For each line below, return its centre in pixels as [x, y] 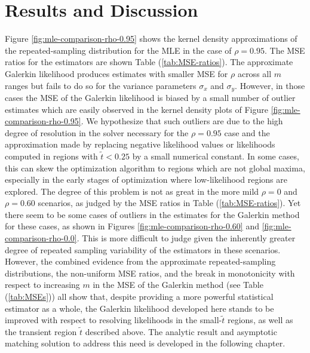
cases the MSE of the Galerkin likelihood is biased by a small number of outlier [150, 97]
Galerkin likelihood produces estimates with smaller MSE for [116, 73]
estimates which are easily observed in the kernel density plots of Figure [136, 109]
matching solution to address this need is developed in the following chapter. [145, 343]
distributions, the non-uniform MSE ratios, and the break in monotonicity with [150, 273]
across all [254, 73]
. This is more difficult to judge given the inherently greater [186, 238]
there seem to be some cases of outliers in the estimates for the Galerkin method [152, 214]
